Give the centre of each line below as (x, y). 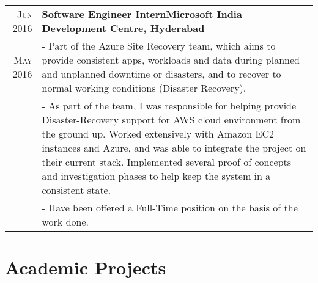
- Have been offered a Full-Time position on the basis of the (170, 208)
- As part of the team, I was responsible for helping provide (169, 105)
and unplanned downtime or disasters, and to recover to (161, 74)
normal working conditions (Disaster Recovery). (144, 88)
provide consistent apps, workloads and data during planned (171, 60)
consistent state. (76, 190)
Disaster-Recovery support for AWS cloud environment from (171, 119)
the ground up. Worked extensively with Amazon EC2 (158, 134)
